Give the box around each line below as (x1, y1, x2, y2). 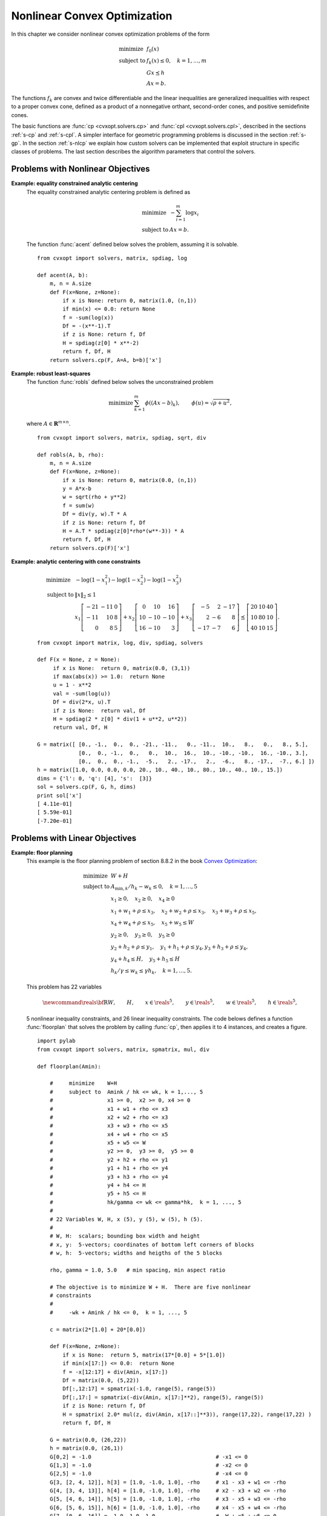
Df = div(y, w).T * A (62, 511, 127, 518)
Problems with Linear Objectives (11, 833, 137, 843)
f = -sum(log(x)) (62, 314, 114, 321)
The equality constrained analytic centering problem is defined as (26, 188, 191, 195)
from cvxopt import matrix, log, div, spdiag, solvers (37, 639, 203, 646)
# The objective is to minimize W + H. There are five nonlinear (49, 1283, 251, 1290)
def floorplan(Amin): (37, 1063, 101, 1070)
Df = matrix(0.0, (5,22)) (62, 1377, 139, 1384)
